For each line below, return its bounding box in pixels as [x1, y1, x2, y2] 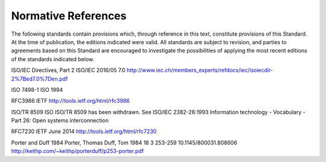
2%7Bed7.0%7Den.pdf [11, 75, 68, 82]
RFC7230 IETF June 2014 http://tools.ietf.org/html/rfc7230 [11, 128, 157, 135]
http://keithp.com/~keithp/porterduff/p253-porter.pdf [11, 147, 144, 155]
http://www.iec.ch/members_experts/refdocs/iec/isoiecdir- [127, 66, 273, 74]
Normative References [11, 9, 127, 22]
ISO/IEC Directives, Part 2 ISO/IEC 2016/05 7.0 [11, 66, 126, 74]
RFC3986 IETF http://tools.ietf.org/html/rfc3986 [11, 97, 130, 105]
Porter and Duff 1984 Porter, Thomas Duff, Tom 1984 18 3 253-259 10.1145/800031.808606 [11, 139, 238, 146]
